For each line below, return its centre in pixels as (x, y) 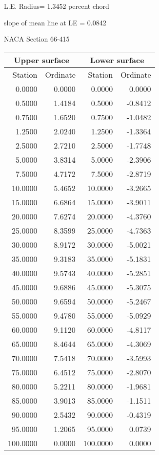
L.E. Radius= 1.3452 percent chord (57, 6)
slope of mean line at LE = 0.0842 (55, 22)
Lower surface (117, 60)
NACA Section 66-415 (37, 39)
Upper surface (42, 60)
